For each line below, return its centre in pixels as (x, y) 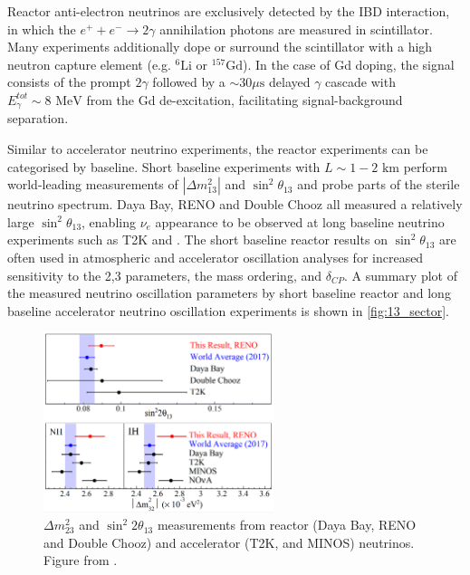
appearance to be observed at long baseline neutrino (300, 221)
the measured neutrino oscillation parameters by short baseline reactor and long (229, 293)
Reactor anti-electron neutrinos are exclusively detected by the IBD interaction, (229, 11)
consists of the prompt (69, 82)
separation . (38, 118)
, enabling (109, 221)
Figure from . (81, 560)
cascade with (360, 82)
